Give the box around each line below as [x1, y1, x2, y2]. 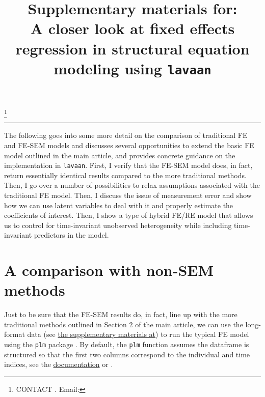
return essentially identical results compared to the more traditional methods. [4, 169, 247, 180]
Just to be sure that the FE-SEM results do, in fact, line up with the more [4, 309, 237, 320]
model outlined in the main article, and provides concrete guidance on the [4, 150, 235, 160]
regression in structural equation [15, 38, 250, 59]
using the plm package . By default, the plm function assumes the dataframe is [4, 339, 249, 350]
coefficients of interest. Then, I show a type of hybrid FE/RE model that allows [4, 210, 253, 220]
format [4, 329, 25, 339]
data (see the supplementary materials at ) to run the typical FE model [27, 329, 249, 339]
